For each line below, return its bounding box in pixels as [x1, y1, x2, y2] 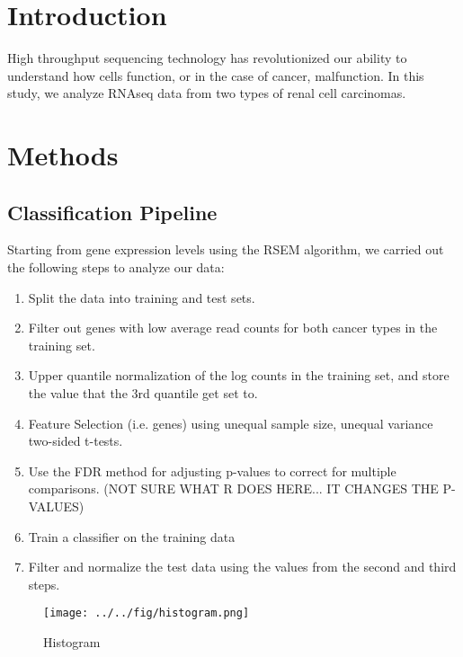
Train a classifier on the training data [28, 527, 236, 546]
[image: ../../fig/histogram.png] [43, 607, 250, 620]
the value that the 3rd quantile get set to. [28, 384, 258, 403]
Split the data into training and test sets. [28, 288, 255, 306]
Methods [7, 137, 119, 173]
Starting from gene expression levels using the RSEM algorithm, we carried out [7, 240, 444, 259]
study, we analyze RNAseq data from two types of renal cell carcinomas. [7, 84, 406, 102]
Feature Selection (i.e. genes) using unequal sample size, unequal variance [28, 413, 433, 432]
